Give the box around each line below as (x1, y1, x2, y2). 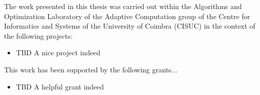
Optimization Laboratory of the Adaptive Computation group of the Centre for (4, 11, 250, 21)
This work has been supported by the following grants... (4, 64, 178, 74)
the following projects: (4, 30, 73, 41)
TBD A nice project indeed (16, 47, 101, 58)
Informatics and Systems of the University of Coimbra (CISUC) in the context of (4, 21, 255, 31)
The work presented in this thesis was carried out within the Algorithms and (4, 1, 242, 11)
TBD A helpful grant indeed (16, 81, 104, 91)
